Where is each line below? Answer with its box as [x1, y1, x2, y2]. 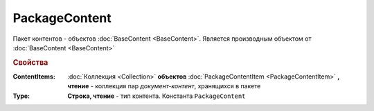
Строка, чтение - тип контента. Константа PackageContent [67, 92, 246, 100]
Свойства [12, 57, 48, 67]
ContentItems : [12, 72, 55, 81]
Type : [12, 92, 30, 100]
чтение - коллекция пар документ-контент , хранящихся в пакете [67, 82, 261, 90]
